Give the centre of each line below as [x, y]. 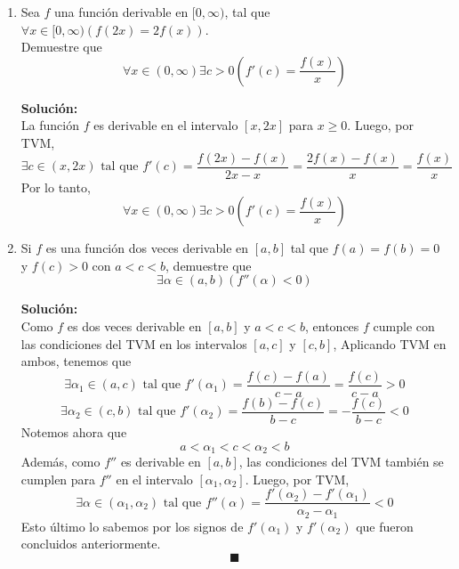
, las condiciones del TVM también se [341, 461]
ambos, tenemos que [76, 361]
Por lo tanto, [56, 187]
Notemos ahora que [74, 431]
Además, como [60, 461]
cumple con [404, 326]
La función [50, 125]
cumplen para [58, 479]
